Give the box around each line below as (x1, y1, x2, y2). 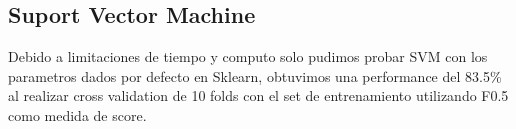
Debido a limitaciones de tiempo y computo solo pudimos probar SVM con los (8, 46, 488, 67)
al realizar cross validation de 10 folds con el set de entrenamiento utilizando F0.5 (8, 85, 509, 106)
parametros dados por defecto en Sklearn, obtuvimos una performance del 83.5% (8, 65, 502, 86)
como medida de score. (8, 104, 147, 125)
